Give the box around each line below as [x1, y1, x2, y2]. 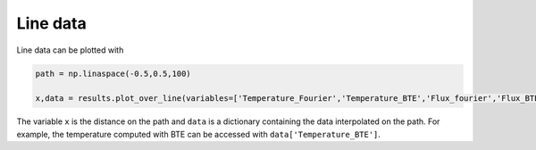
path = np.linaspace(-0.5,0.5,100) [35, 68, 191, 79]
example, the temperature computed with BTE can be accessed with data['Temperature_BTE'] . [16, 129, 381, 139]
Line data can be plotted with [16, 45, 124, 55]
